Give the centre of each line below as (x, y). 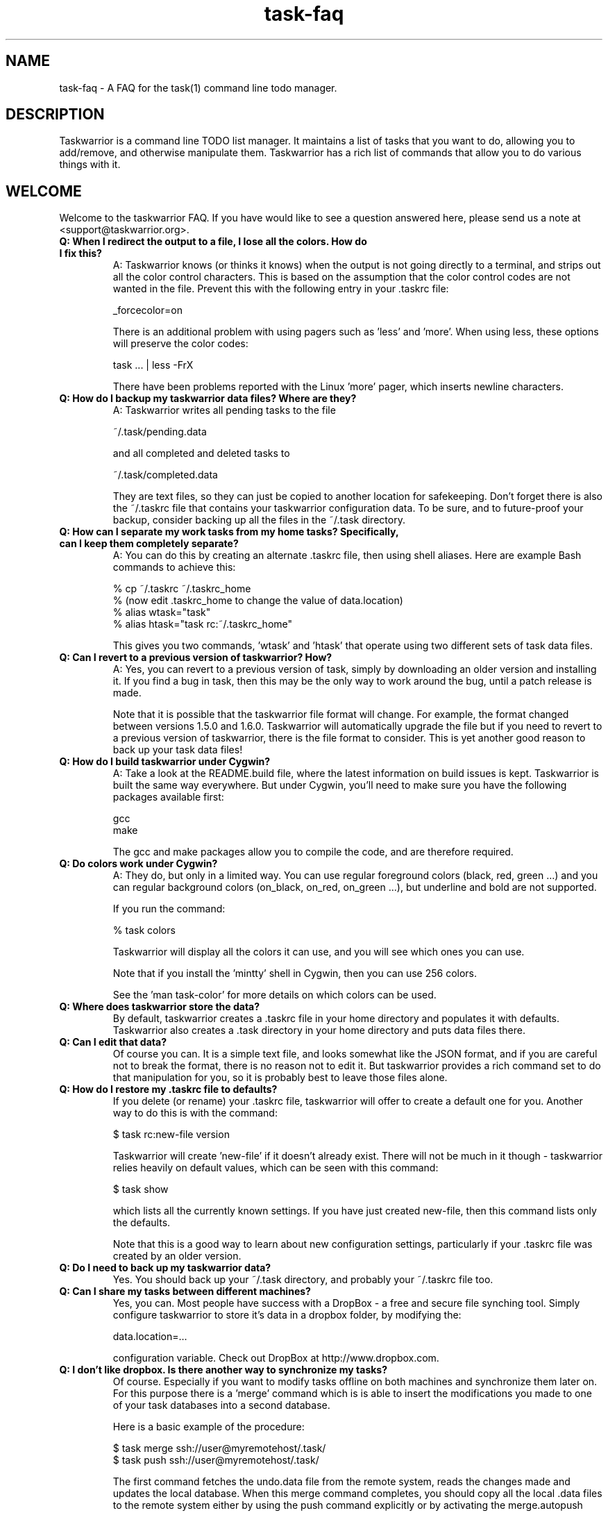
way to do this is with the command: (195, 1113)
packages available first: (168, 797)
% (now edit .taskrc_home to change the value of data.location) (258, 601)
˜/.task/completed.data (165, 475)
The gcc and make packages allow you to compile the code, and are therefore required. (313, 852)
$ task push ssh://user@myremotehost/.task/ (216, 1460)
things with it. (90, 165)
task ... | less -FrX (153, 365)
